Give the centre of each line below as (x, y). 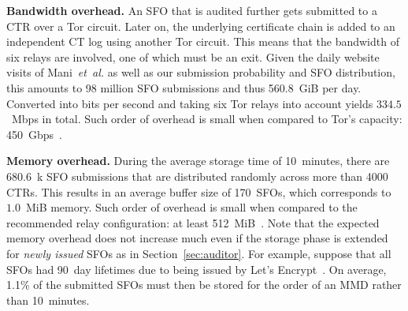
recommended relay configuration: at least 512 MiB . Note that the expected (193, 222)
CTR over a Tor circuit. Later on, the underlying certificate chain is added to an (201, 26)
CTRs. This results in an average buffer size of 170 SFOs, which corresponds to (199, 191)
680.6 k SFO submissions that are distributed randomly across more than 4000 (197, 176)
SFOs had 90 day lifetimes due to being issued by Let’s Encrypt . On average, (197, 269)
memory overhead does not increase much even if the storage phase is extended (197, 238)
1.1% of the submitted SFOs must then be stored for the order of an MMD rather (204, 285)
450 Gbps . (34, 134)
